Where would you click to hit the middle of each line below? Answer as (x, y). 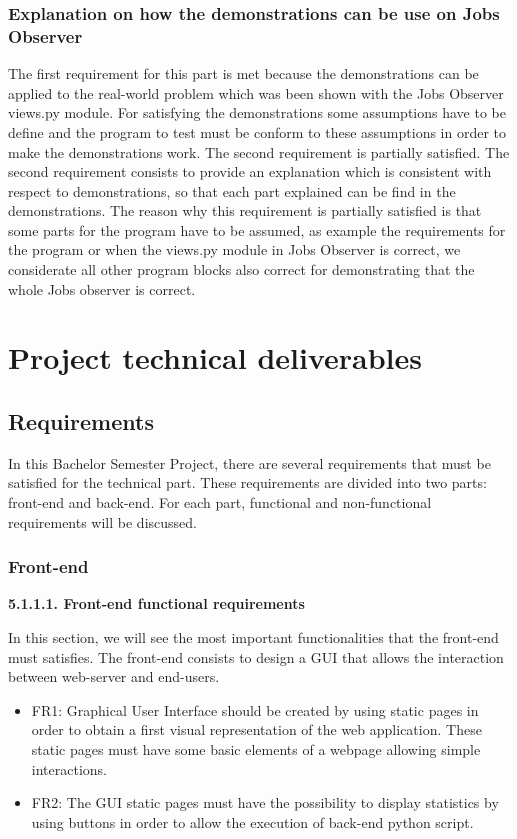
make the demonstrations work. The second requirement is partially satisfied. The (259, 151)
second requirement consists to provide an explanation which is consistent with (250, 171)
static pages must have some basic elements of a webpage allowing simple (256, 749)
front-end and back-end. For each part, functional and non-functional (220, 502)
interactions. (69, 768)
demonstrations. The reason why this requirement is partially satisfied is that (245, 210)
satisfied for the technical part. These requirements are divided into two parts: (247, 482)
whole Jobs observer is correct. (102, 288)
